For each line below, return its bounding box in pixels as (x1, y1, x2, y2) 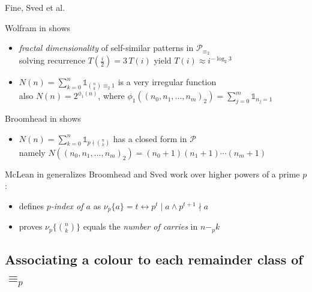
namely (19, 146, 46, 158)
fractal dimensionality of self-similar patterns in (19, 41, 194, 54)
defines (19, 200, 44, 212)
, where (98, 89, 125, 102)
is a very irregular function (118, 76, 217, 88)
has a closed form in (113, 132, 187, 145)
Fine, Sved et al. (5, 1, 65, 13)
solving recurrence (19, 54, 86, 67)
